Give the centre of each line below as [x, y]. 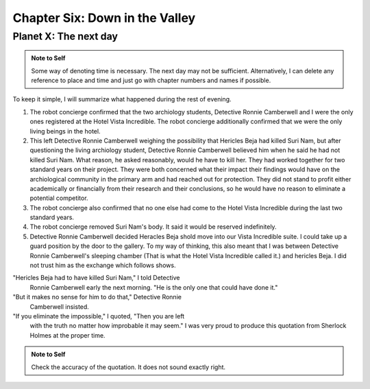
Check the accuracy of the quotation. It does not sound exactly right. [128, 367]
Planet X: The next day [65, 36]
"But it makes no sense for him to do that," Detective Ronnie [97, 297]
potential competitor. [59, 198]
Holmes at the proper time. [67, 335]
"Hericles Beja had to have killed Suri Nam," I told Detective [96, 278]
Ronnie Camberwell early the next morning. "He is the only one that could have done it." [154, 287]
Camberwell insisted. [59, 306]
